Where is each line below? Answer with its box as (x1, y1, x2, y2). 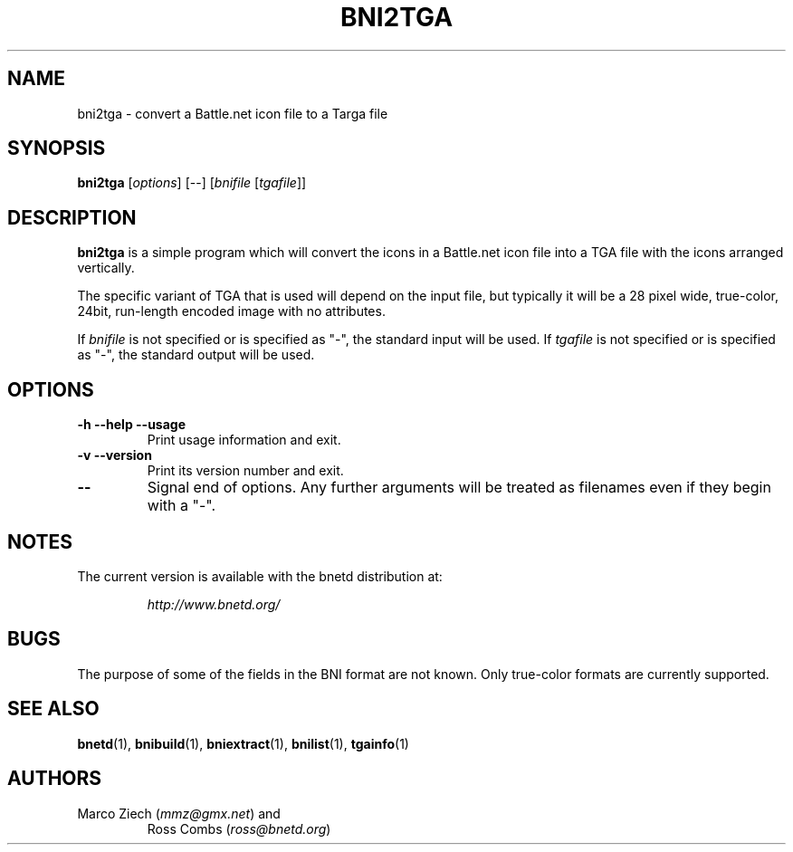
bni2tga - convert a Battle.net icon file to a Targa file (77, 105, 388, 121)
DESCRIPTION (7, 206, 137, 229)
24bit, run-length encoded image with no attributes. (77, 303, 386, 320)
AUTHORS (7, 767, 102, 790)
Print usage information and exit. (147, 432, 341, 448)
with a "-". (147, 496, 215, 515)
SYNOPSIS (7, 137, 106, 160)
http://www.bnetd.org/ (147, 596, 281, 612)
